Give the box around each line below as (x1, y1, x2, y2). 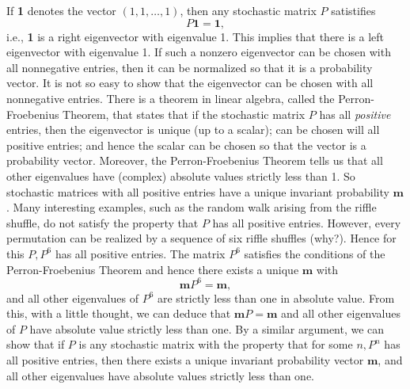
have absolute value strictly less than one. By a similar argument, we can (29, 320, 385, 337)
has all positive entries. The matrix (55, 245, 226, 261)
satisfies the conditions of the (244, 245, 385, 261)
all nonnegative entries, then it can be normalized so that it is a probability (6, 59, 373, 75)
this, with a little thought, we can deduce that (6, 305, 231, 322)
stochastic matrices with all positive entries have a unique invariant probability (6, 183, 389, 200)
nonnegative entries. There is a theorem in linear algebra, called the (6, 90, 335, 106)
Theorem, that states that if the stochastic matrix (63, 105, 306, 122)
